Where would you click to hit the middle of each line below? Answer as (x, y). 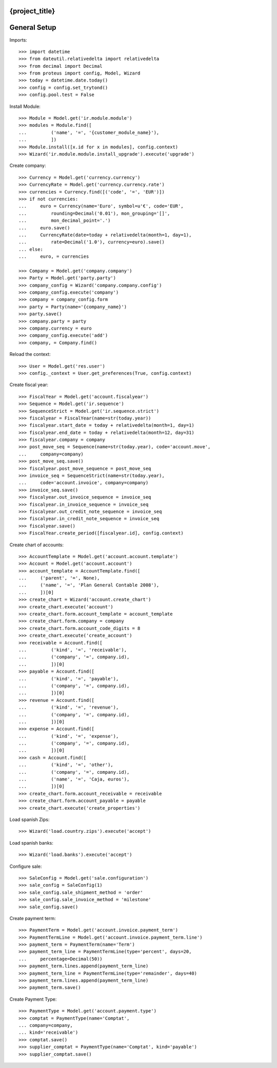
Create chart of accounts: (37, 545)
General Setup (33, 27)
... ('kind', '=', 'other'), (66, 765)
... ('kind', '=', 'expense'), (69, 736)
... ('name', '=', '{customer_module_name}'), (89, 132)
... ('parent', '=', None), (59, 578)
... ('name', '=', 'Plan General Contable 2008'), (89, 585)
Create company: (28, 166)
